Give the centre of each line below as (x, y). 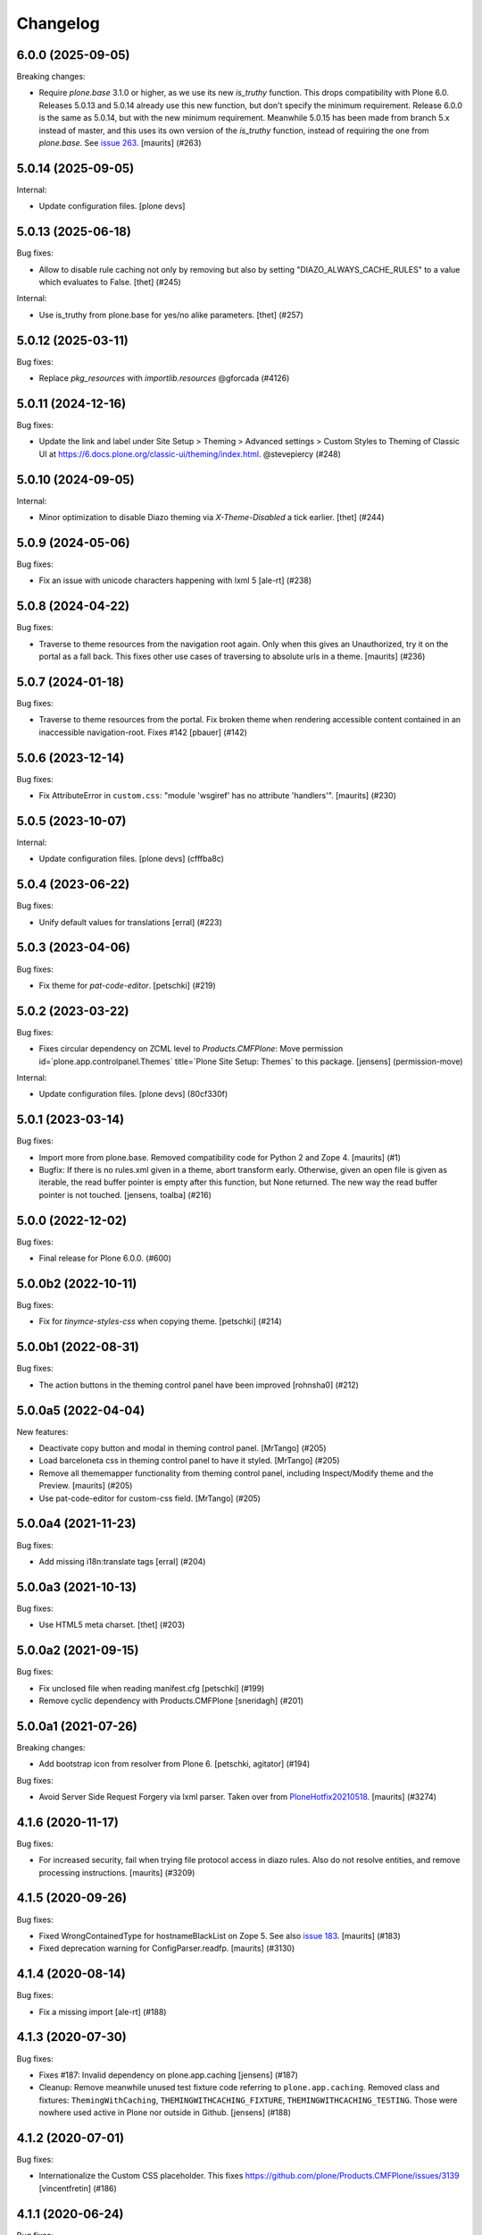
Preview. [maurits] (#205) (86, 1486)
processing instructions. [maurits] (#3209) (117, 1872)
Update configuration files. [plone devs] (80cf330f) (133, 1094)
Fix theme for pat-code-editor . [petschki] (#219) (127, 985)
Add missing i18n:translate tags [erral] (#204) (122, 1561)
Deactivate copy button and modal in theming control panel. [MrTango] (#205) (183, 1448)
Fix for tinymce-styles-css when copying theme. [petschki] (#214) (161, 1321)
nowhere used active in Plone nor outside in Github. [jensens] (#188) (165, 2113)
